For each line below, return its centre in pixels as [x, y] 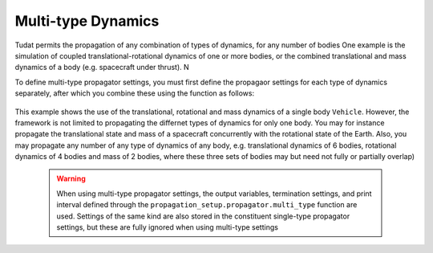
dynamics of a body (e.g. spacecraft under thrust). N [102, 67]
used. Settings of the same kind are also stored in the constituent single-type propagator [203, 216]
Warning [71, 179]
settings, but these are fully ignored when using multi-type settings [167, 227]
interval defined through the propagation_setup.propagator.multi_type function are [207, 205]
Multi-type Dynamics [87, 21]
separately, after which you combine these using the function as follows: [135, 93]
